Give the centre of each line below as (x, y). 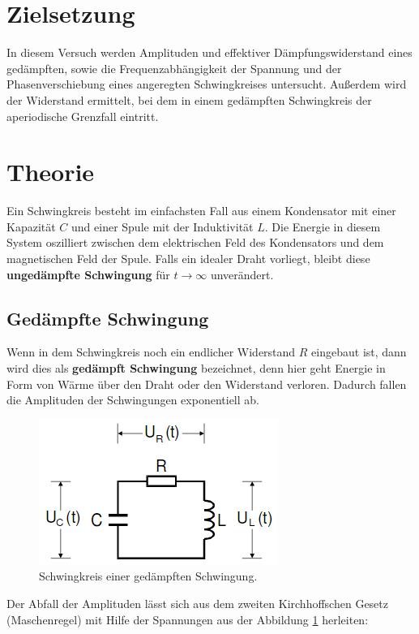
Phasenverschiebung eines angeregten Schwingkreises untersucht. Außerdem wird (207, 84)
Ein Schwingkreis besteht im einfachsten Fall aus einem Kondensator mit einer (201, 211)
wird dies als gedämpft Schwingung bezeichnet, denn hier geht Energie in (196, 367)
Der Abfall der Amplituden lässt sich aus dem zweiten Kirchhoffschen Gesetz (197, 603)
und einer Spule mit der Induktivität (162, 226)
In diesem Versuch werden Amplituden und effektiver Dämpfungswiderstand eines (209, 52)
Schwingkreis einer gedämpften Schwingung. (148, 576)
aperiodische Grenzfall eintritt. (83, 116)
